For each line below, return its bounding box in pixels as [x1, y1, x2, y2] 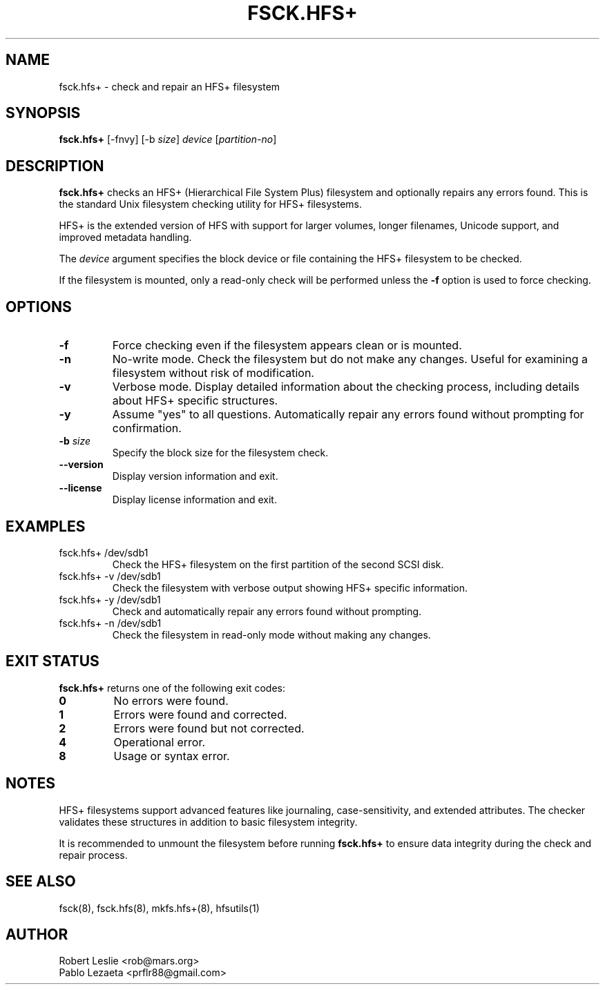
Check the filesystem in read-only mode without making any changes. [112, 628, 431, 641]
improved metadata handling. [59, 231, 192, 244]
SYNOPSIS [6, 104, 81, 122]
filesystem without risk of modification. [112, 366, 314, 380]
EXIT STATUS [6, 652, 99, 670]
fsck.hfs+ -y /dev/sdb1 [59, 593, 161, 605]
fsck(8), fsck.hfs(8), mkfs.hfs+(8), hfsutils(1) [59, 902, 260, 914]
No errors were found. [113, 693, 229, 708]
